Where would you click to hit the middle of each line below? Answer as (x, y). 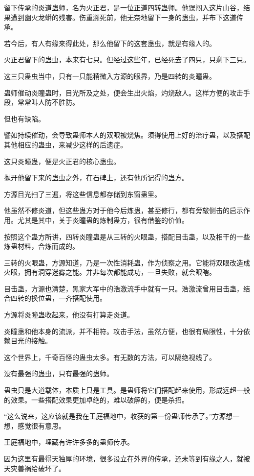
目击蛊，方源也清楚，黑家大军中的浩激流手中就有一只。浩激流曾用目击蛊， (124, 288)
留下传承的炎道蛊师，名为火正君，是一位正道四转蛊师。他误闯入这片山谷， (124, 7)
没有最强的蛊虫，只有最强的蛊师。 (59, 373)
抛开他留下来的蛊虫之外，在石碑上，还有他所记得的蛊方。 (96, 178)
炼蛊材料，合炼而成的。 (42, 246)
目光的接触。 (31, 341)
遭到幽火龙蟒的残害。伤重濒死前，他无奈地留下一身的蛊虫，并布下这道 (123, 17)
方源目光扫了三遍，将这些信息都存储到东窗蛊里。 (83, 194)
